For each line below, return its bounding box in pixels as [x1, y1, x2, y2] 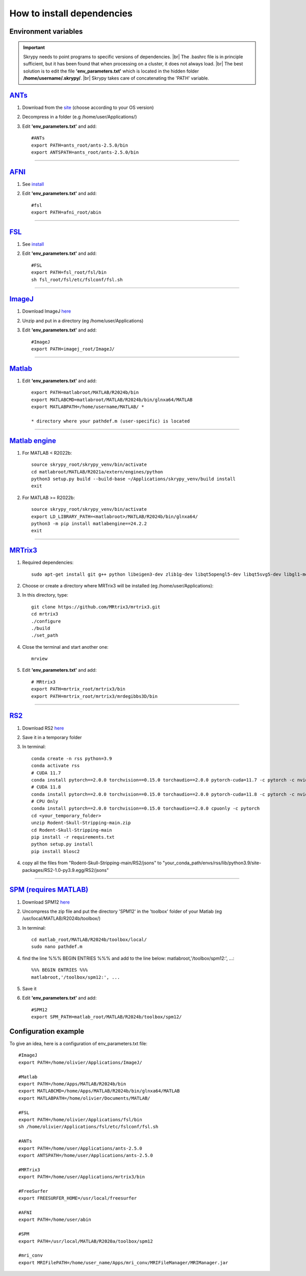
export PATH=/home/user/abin [18, 1217, 91, 1223]
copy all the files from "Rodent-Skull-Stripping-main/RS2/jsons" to [22, 860, 162, 866]
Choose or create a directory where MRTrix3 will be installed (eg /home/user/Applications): [22, 582, 214, 588]
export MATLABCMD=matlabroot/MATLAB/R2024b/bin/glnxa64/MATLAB [31, 396, 193, 403]
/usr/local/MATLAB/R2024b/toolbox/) [22, 915, 101, 921]
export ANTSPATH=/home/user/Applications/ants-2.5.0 [18, 1152, 153, 1158]
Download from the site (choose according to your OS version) [22, 105, 154, 111]
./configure [31, 618, 61, 624]
